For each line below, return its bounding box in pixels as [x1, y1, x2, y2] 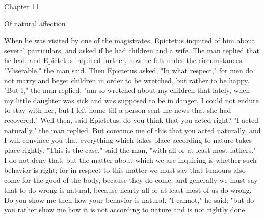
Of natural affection [4, 18, 66, 28]
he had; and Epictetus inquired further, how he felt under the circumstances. [4, 55, 244, 66]
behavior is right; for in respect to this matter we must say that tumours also [4, 164, 246, 175]
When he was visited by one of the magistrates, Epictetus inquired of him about [4, 35, 255, 46]
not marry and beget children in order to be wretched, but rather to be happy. [4, 75, 250, 85]
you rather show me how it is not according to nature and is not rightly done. [4, 204, 247, 215]
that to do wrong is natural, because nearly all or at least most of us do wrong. [4, 184, 252, 195]
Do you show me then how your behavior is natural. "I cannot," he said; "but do [4, 194, 254, 205]
